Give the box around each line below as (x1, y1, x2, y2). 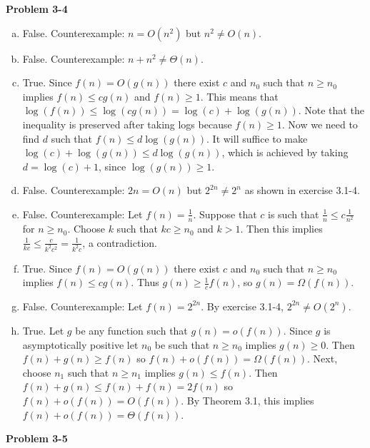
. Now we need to (281, 116, 358, 131)
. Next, (307, 351, 338, 366)
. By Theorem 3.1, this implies (181, 392, 314, 407)
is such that (268, 206, 319, 221)
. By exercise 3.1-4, (201, 298, 284, 313)
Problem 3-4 (6, 1, 68, 16)
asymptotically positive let (22, 337, 139, 352)
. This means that (200, 88, 279, 103)
